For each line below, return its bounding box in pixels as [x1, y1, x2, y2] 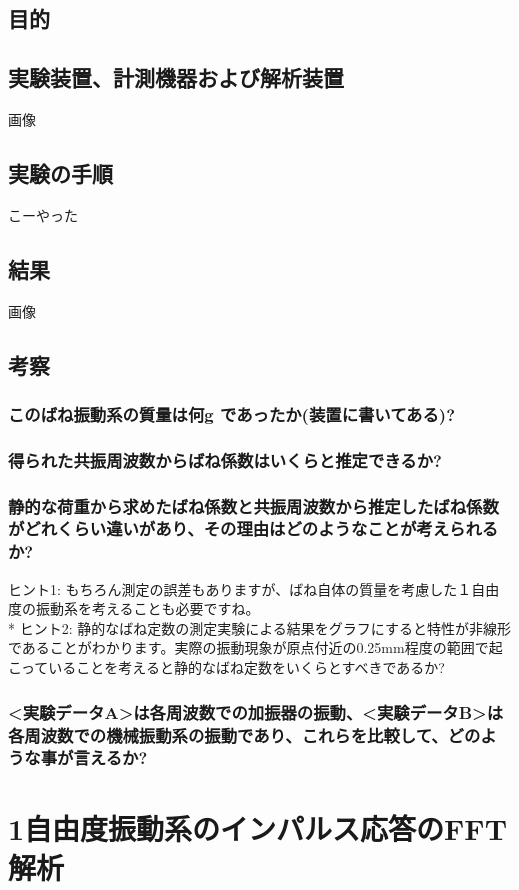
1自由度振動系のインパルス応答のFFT [8, 807, 508, 848]
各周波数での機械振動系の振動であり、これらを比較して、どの [8, 722, 481, 747]
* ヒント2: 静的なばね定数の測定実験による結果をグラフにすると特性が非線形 [8, 617, 511, 638]
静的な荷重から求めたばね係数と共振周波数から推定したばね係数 [8, 493, 499, 518]
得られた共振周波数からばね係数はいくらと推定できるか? [8, 447, 442, 472]
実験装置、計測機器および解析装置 [8, 62, 344, 93]
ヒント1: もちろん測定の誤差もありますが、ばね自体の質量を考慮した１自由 [8, 578, 500, 599]
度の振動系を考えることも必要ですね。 [8, 598, 260, 619]
